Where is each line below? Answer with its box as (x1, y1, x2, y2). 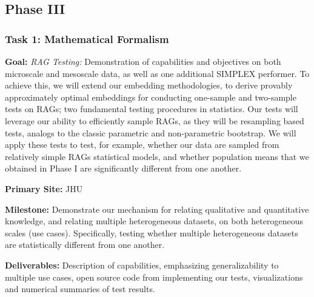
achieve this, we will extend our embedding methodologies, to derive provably (5, 79, 293, 92)
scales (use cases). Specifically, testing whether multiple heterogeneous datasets (5, 226, 298, 239)
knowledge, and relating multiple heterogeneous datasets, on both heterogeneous (5, 215, 303, 227)
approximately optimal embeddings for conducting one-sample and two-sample (5, 90, 296, 103)
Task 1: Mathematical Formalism (5, 31, 169, 46)
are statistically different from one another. (5, 238, 165, 251)
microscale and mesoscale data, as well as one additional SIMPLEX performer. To (5, 67, 310, 79)
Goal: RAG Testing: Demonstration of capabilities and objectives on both (5, 55, 281, 67)
